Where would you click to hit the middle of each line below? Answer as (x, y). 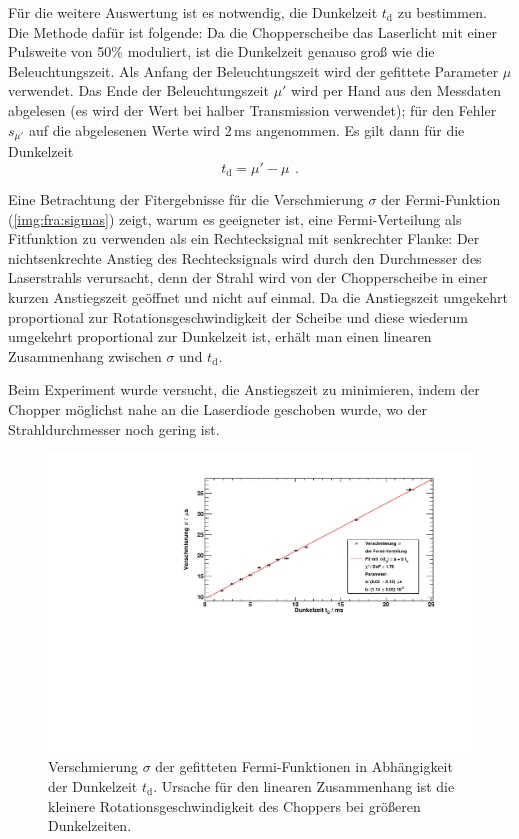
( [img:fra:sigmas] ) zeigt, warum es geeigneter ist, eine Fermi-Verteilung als (235, 218)
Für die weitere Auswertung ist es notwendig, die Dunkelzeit (193, 12)
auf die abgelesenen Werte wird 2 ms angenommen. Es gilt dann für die (246, 129)
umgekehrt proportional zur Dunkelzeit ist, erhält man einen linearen (220, 336)
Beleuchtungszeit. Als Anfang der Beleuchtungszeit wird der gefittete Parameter (253, 70)
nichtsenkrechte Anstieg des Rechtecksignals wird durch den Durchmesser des (245, 257)
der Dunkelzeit (93, 786)
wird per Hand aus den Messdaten (396, 90)
